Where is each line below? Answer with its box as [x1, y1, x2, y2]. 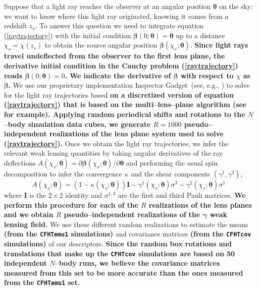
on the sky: [219, 1, 253, 11]
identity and [65, 189, 102, 200]
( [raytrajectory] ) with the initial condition [4, 30, 131, 40]
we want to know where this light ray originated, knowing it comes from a [4, 10, 229, 21]
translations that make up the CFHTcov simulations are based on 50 [4, 248, 235, 258]
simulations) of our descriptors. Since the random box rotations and [4, 238, 232, 248]
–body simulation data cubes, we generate [4, 118, 151, 129]
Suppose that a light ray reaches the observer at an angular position [4, 1, 211, 11]
